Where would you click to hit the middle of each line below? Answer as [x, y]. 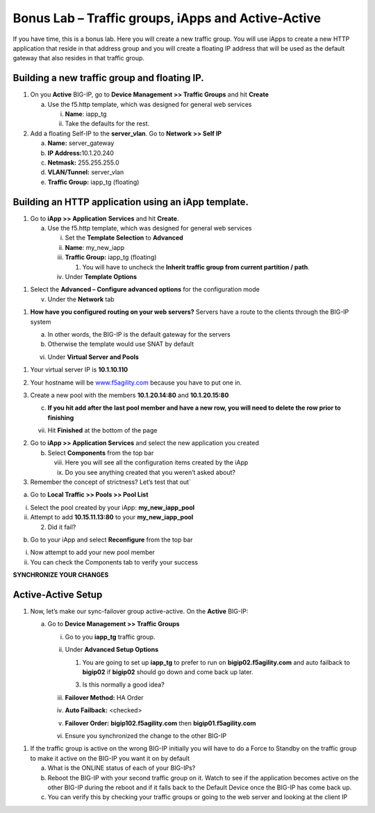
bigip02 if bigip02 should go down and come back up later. [168, 672]
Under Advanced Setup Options [112, 650]
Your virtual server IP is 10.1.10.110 [79, 370]
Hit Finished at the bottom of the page [102, 430]
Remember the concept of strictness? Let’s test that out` [110, 482]
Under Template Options [101, 277]
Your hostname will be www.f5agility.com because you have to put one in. [136, 383]
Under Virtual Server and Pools [93, 357]
